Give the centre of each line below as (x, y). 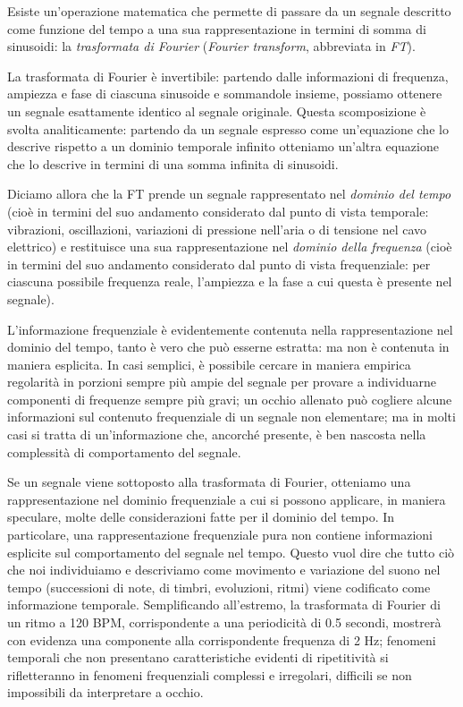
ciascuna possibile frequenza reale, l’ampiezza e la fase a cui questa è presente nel (230, 281)
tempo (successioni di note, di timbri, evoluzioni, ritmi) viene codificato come (219, 587)
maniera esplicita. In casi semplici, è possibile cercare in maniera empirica (209, 364)
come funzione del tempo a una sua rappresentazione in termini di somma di (217, 28)
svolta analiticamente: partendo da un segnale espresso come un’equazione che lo (228, 128)
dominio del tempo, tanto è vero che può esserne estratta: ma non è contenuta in (228, 347)
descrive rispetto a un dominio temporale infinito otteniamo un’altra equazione (223, 146)
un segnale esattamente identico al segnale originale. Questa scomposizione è (217, 111)
